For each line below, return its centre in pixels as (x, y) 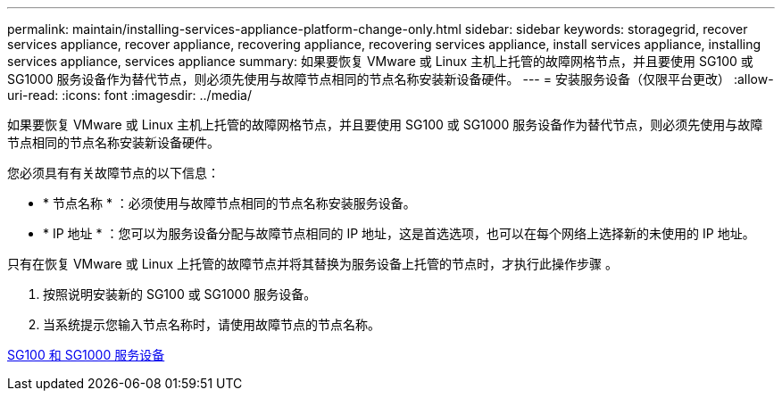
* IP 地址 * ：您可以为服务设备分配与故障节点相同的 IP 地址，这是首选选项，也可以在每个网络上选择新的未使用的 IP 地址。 (399, 233)
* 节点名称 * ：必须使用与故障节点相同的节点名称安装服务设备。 (229, 203)
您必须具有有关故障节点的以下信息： (113, 173)
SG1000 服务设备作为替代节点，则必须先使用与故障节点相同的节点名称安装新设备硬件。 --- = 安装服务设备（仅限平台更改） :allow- (391, 79)
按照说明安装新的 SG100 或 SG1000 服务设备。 (180, 294)
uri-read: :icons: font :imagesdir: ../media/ (129, 95)
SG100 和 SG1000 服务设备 (86, 355)
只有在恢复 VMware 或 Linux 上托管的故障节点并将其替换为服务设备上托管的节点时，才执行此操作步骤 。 (313, 264)
